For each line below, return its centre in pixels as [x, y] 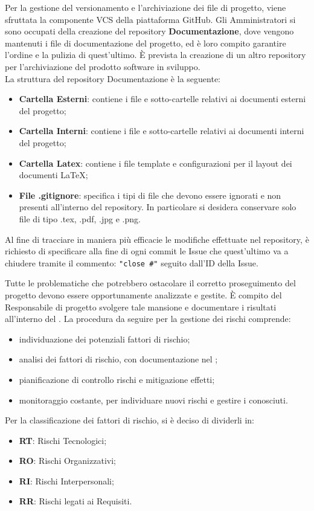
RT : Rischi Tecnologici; [63, 440]
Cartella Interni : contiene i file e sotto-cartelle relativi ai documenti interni [162, 131]
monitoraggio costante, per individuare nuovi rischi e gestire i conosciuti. [153, 400]
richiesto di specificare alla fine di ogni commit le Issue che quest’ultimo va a [147, 251]
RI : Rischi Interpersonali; [66, 480]
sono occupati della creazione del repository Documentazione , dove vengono [149, 31]
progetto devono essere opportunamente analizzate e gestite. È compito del [143, 294]
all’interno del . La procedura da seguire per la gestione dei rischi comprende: [148, 319]
